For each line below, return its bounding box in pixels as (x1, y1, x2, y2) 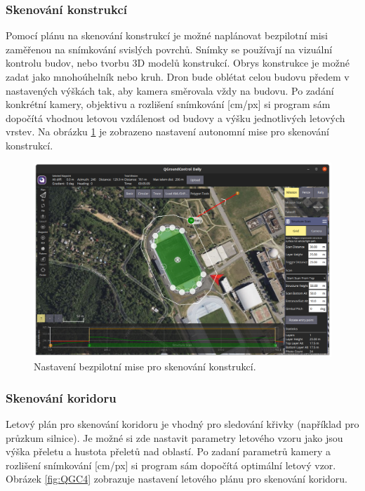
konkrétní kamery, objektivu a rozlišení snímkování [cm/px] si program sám (6, 97, 331, 112)
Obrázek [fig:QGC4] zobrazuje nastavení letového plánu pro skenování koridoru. (6, 471, 347, 486)
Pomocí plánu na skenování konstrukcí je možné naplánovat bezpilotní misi (6, 28, 328, 43)
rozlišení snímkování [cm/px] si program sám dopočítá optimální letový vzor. (6, 457, 336, 472)
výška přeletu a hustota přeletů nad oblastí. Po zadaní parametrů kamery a (6, 444, 331, 459)
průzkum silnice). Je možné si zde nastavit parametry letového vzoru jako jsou (6, 430, 343, 445)
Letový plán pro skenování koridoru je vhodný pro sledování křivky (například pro (6, 416, 359, 431)
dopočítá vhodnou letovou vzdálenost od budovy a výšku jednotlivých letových (6, 110, 345, 125)
